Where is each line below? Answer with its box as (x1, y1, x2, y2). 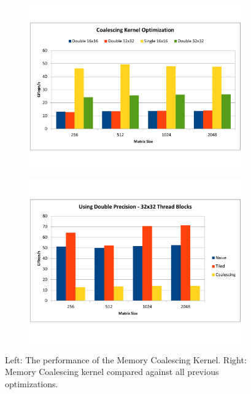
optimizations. (5, 377, 58, 390)
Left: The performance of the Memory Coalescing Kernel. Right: (5, 353, 247, 366)
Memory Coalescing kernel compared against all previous (5, 365, 219, 378)
